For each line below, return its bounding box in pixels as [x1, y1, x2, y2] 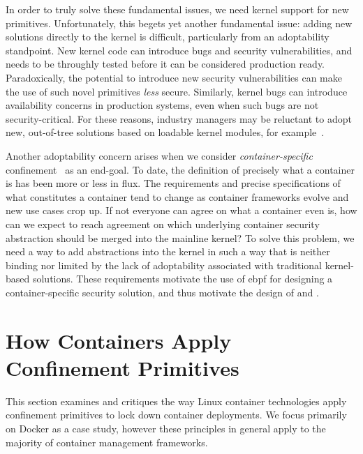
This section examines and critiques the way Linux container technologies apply [6, 393, 347, 408]
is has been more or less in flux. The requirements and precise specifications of [6, 176, 341, 190]
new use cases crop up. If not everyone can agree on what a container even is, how [6, 203, 357, 218]
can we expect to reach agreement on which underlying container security [6, 216, 320, 231]
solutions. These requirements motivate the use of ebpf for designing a [32, 271, 333, 286]
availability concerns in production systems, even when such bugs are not [6, 98, 319, 112]
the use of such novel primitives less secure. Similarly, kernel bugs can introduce [6, 84, 348, 98]
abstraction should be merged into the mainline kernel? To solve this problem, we [6, 230, 355, 245]
